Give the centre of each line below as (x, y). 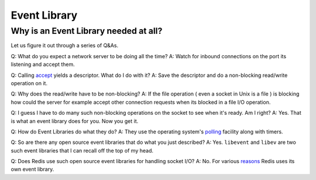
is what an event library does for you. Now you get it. (75, 121)
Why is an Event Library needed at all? (87, 31)
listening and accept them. (43, 65)
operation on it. (29, 83)
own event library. (32, 170)
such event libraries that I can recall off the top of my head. (82, 150)
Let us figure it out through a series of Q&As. (65, 45)
